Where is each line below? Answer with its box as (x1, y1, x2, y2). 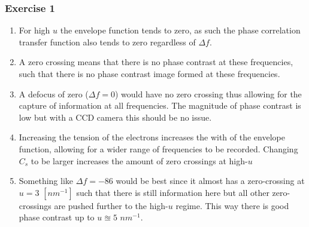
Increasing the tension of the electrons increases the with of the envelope (19, 131, 285, 143)
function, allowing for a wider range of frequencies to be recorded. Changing (19, 142, 298, 155)
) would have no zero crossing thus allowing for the (115, 87, 302, 100)
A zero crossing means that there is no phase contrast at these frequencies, (19, 56, 293, 68)
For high (19, 24, 50, 36)
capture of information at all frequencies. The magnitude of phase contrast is (19, 99, 301, 112)
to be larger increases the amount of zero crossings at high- (31, 154, 248, 167)
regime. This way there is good (175, 199, 289, 211)
